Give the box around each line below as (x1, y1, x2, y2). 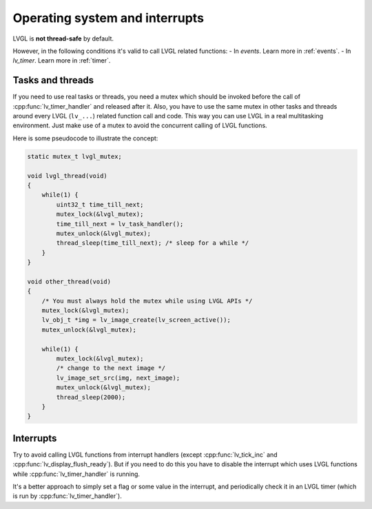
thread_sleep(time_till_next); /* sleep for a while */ (56, 239, 249, 247)
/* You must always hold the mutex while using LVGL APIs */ (41, 296, 253, 305)
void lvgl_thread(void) (27, 172, 108, 180)
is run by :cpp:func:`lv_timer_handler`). (12, 492, 122, 500)
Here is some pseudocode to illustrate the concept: (12, 134, 158, 142)
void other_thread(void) (27, 277, 112, 285)
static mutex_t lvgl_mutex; (27, 152, 122, 160)
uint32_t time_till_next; (56, 200, 144, 208)
